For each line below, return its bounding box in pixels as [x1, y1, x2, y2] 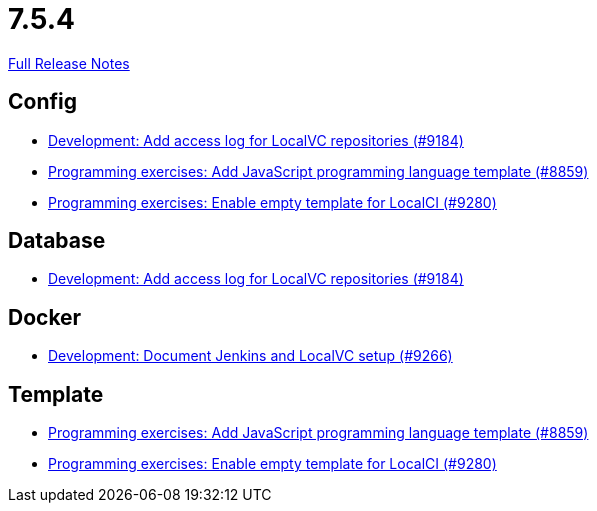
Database [8, 228, 106, 254]
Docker [8, 304, 82, 330]
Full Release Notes [8, 54, 130, 72]
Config [8, 89, 77, 115]
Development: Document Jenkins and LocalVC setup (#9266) [48, 347, 453, 365]
